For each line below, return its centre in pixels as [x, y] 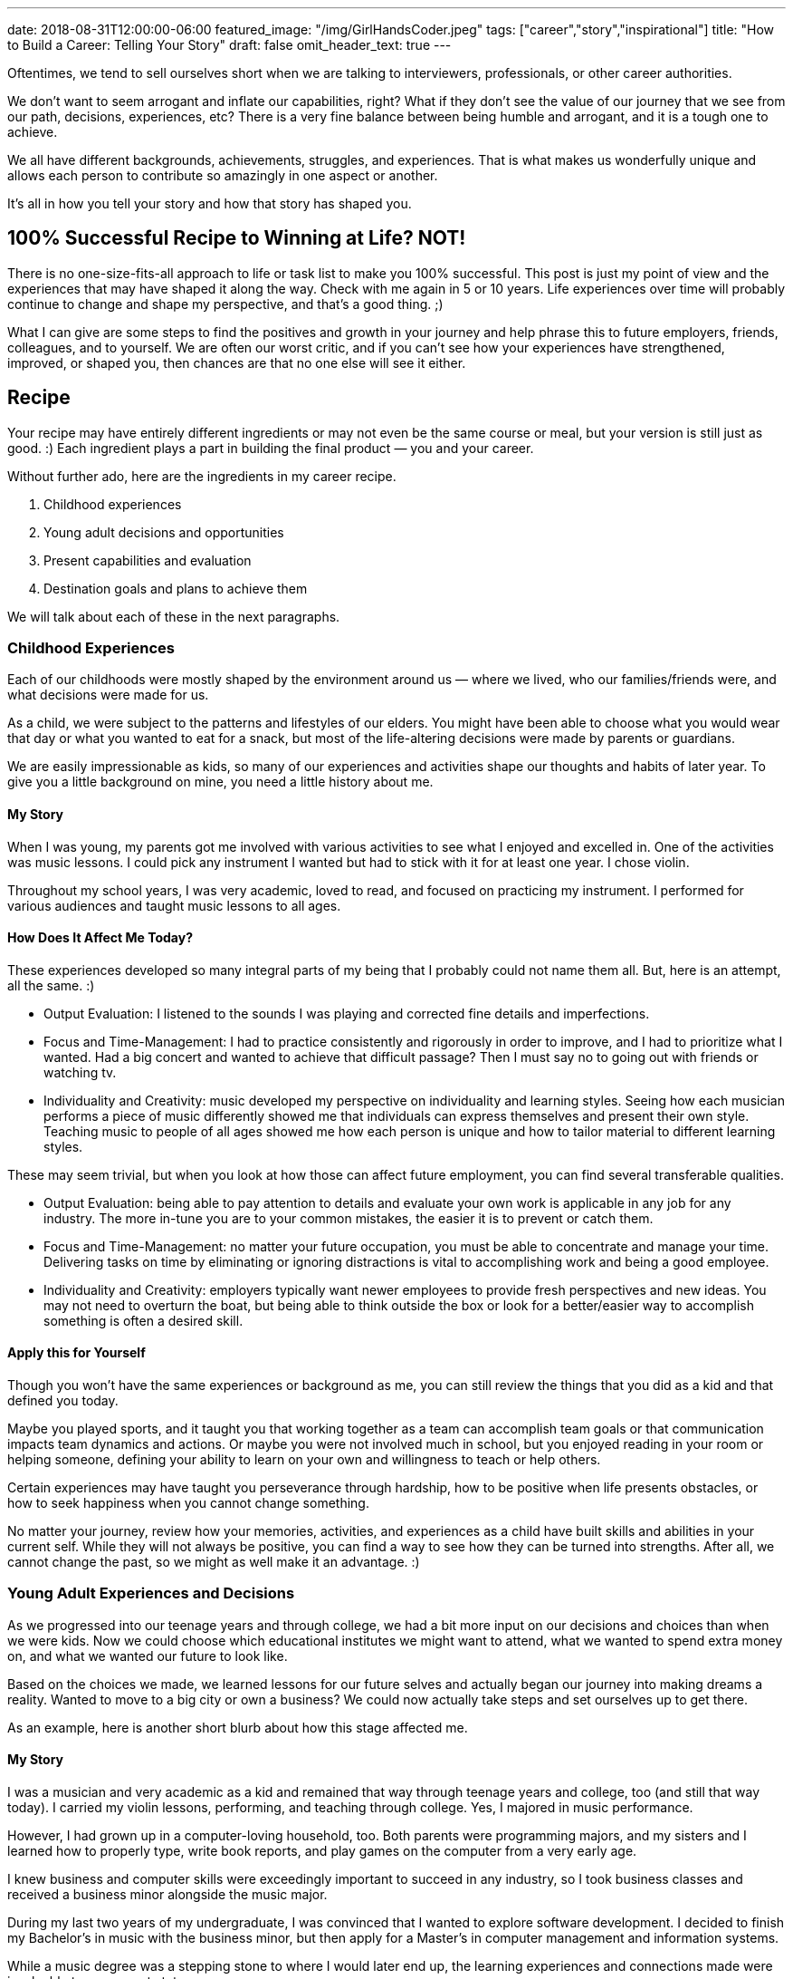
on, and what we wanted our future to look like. [148, 1656]
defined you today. [63, 1401]
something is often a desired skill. [143, 1320]
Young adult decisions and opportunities [164, 532]
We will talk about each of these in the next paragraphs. [174, 616]
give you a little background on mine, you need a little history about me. [220, 782]
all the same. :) [51, 985]
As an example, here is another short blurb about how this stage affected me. [238, 1727]
